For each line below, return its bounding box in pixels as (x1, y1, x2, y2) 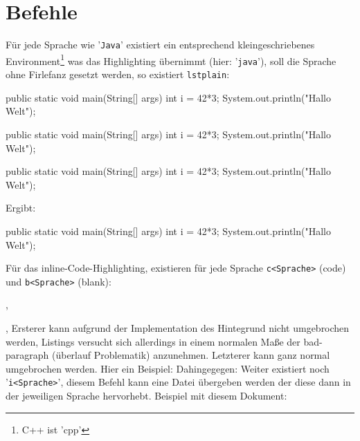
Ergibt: (6, 200, 36, 215)
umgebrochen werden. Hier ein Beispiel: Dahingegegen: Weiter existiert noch (6, 361, 330, 375)
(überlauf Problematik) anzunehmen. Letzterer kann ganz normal (51, 348, 330, 362)
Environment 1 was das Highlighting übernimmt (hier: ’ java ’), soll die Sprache (6, 51, 336, 68)
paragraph (6, 348, 49, 362)
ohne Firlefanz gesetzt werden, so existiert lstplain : (6, 67, 230, 82)
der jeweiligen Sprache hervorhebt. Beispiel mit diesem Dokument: (6, 388, 287, 403)
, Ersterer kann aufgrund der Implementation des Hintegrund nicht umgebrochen (6, 321, 350, 335)
